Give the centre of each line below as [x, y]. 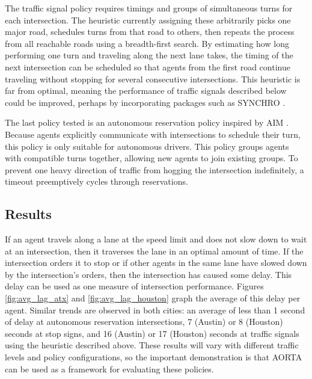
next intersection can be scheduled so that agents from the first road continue [148, 66]
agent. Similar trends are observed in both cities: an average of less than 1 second [155, 310]
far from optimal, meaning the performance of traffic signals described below [146, 91]
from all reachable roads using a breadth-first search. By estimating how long [147, 43]
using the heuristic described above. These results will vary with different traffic [152, 345]
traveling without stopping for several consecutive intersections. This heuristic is [153, 79]
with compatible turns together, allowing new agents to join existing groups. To [151, 158]
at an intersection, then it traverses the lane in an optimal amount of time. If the [154, 251]
